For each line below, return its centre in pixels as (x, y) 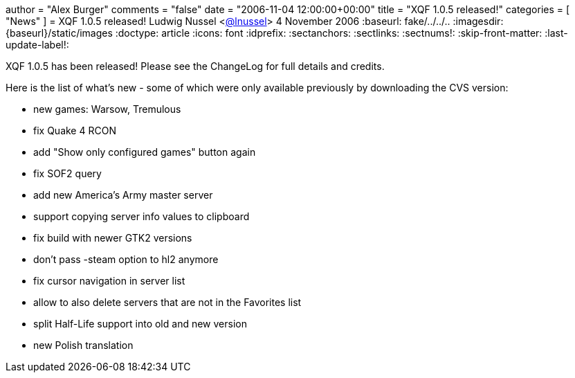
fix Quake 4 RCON (75, 130)
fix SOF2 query (67, 173)
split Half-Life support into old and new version (140, 324)
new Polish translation (83, 345)
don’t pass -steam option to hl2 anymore (126, 259)
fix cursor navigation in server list (109, 281)
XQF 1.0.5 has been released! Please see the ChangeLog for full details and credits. (195, 66)
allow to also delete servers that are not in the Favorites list (167, 302)
